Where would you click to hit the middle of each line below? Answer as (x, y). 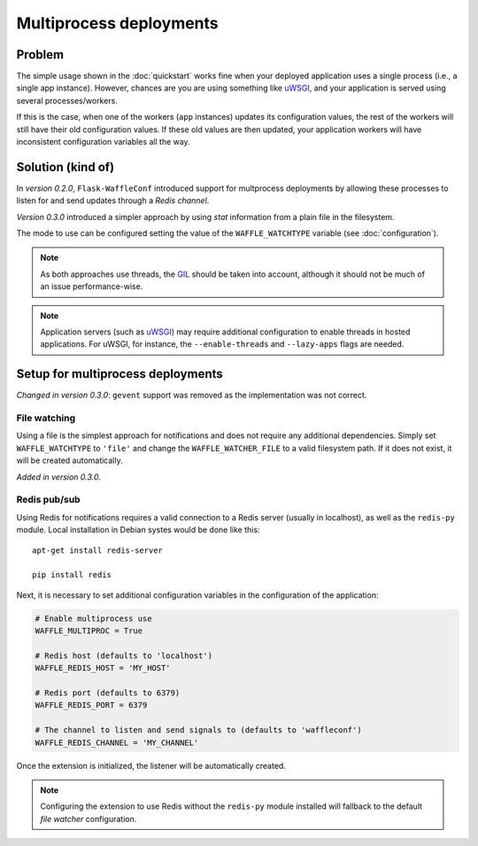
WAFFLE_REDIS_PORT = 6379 (91, 705)
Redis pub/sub (48, 499)
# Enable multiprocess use (93, 618)
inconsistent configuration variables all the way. (103, 142)
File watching (46, 419)
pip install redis (72, 575)
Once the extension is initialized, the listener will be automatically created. (151, 765)
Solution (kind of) (66, 167)
